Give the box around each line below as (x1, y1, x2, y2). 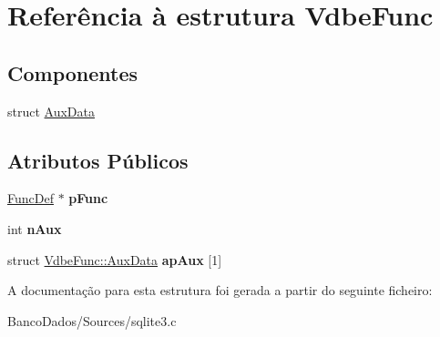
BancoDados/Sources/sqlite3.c (7, 311, 177, 330)
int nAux (7, 219, 62, 238)
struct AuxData (7, 101, 95, 120)
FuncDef (7, 189, 54, 208)
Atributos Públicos (7, 146, 189, 174)
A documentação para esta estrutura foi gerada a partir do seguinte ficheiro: (7, 281, 433, 300)
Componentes (7, 58, 138, 87)
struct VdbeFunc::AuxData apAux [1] (7, 250, 222, 269)
